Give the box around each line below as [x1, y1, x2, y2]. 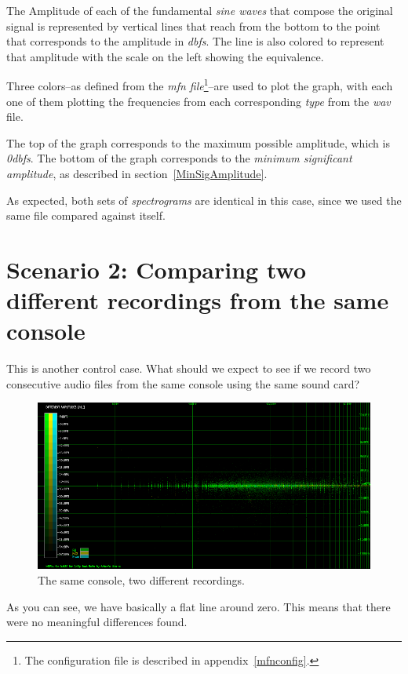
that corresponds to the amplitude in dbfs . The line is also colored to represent [6, 33, 384, 49]
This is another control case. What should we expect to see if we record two [6, 360, 371, 377]
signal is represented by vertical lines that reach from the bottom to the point [6, 17, 381, 34]
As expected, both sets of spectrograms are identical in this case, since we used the [6, 191, 402, 208]
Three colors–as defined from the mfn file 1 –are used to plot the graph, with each [6, 75, 393, 94]
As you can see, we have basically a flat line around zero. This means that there [6, 598, 391, 614]
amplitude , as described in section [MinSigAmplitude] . [6, 166, 268, 181]
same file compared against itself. [6, 207, 166, 224]
